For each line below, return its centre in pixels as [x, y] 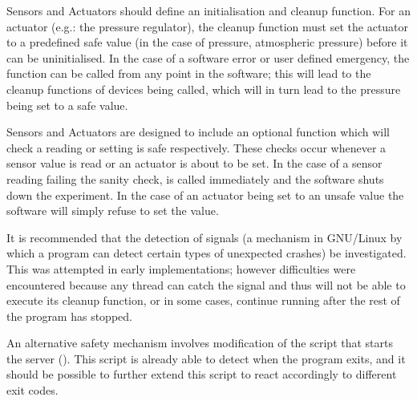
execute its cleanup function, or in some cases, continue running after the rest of [203, 300]
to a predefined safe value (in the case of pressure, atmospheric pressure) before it [207, 42]
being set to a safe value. [67, 105]
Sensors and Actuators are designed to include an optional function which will [198, 132]
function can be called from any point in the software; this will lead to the [189, 73]
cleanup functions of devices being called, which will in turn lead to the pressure [204, 89]
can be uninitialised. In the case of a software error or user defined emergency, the [208, 57]
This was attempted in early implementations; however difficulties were [181, 268]
